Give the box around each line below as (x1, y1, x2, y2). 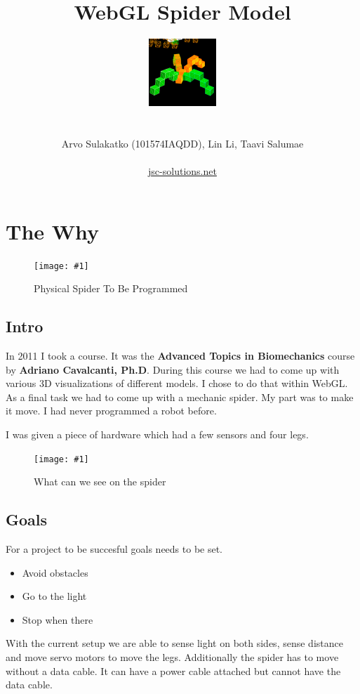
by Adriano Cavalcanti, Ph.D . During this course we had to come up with (6, 362, 340, 377)
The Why (6, 216, 100, 245)
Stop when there (22, 612, 93, 627)
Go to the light (22, 589, 87, 603)
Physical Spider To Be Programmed (34, 281, 188, 296)
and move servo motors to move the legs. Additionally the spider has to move (6, 650, 339, 664)
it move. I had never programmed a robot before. (6, 403, 217, 418)
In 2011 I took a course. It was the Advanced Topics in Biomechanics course (6, 348, 355, 363)
